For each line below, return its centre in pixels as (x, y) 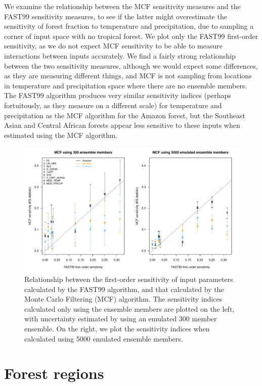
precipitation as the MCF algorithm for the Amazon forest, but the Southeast (125, 115)
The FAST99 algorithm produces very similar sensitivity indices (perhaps (118, 95)
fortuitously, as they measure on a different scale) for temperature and (113, 105)
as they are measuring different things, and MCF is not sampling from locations (128, 76)
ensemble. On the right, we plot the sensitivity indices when (117, 329)
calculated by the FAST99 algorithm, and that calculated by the (124, 289)
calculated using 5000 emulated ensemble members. (104, 338)
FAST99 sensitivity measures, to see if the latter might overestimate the (116, 16)
